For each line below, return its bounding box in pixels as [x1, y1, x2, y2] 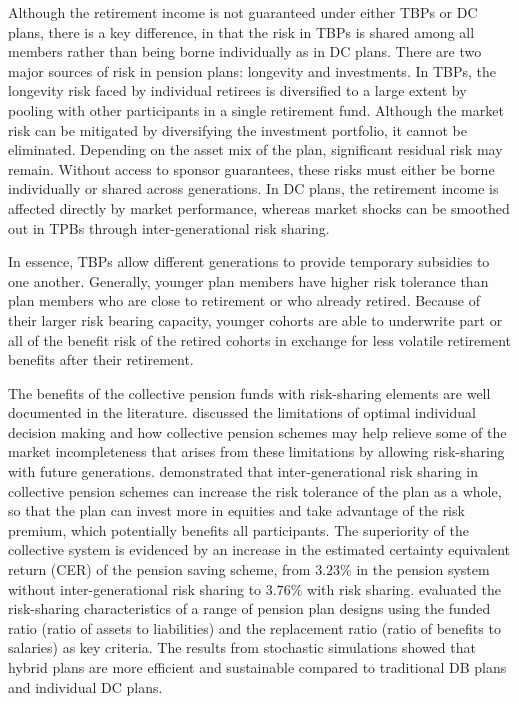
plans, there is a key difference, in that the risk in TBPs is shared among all [8, 21, 475, 42]
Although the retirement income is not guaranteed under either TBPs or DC [8, 2, 478, 22]
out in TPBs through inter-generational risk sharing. [8, 217, 330, 238]
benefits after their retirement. [8, 349, 194, 370]
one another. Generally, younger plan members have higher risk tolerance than [8, 270, 489, 291]
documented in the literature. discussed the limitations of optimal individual [8, 402, 476, 423]
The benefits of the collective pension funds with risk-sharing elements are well [8, 382, 491, 403]
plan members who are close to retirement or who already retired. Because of [8, 290, 481, 311]
